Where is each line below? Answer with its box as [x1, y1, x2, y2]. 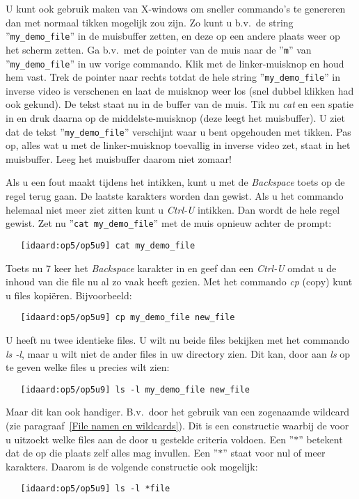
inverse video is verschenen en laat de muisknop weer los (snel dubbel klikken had [6, 83, 354, 97]
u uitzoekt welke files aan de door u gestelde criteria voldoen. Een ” [6, 431, 294, 446]
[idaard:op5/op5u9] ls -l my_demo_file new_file [20, 384, 250, 395]
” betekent [298, 431, 343, 446]
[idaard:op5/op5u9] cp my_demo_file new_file [20, 312, 235, 323]
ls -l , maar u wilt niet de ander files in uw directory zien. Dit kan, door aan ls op [6, 346, 351, 361]
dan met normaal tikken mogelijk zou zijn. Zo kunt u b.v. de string [6, 15, 294, 29]
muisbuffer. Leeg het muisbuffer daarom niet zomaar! [6, 151, 232, 166]
